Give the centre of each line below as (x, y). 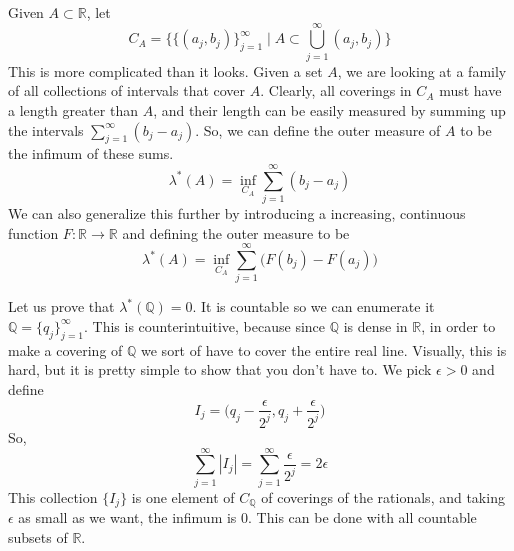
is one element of (183, 496)
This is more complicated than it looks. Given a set (165, 70)
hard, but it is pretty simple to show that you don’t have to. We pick (220, 369)
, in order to (458, 325)
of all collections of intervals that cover (127, 90)
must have (470, 90)
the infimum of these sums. (91, 153)
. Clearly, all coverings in (336, 90)
